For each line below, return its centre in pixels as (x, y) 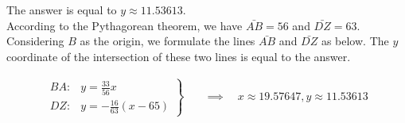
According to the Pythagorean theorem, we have (125, 25)
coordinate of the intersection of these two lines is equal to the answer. (179, 56)
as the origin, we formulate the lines (167, 41)
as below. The (355, 41)
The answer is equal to (62, 10)
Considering (35, 41)
